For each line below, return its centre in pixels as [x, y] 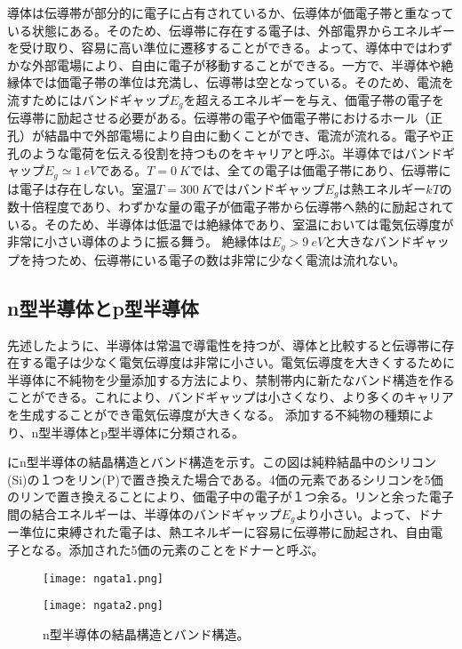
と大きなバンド [368, 241]
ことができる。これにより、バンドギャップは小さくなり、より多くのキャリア [231, 397]
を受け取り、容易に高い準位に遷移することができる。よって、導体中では [218, 48]
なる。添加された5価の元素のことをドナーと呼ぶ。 [178, 549]
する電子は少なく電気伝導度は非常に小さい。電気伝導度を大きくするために [237, 362]
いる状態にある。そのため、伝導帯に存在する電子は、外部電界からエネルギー [231, 30]
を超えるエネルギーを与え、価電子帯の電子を [314, 99]
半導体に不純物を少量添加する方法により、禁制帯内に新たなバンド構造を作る [231, 379]
